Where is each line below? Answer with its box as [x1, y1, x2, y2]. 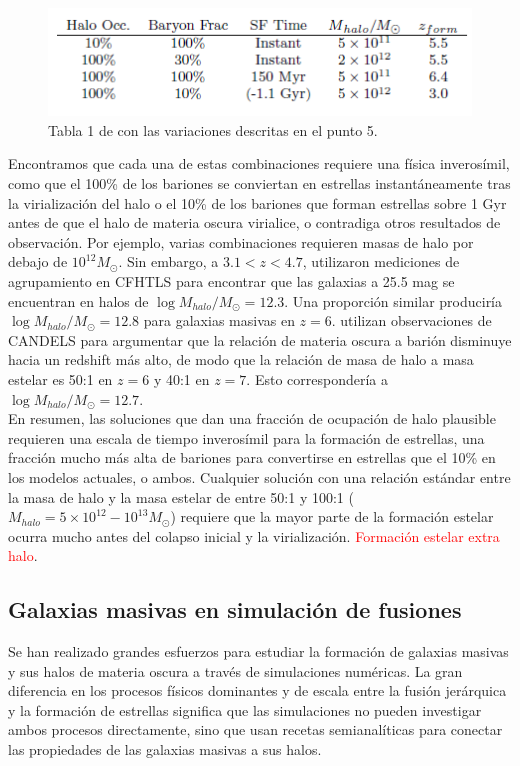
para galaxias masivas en [143, 310, 295, 331]
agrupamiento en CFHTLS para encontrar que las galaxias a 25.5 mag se [8, 270, 455, 291]
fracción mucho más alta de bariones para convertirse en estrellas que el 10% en [8, 447, 496, 468]
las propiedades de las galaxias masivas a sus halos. [8, 739, 322, 760]
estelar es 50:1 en [8, 368, 113, 389]
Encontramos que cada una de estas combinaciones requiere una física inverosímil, [8, 153, 510, 174]
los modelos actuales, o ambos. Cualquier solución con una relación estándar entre [8, 466, 511, 487]
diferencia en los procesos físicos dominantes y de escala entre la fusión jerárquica [8, 680, 507, 701]
